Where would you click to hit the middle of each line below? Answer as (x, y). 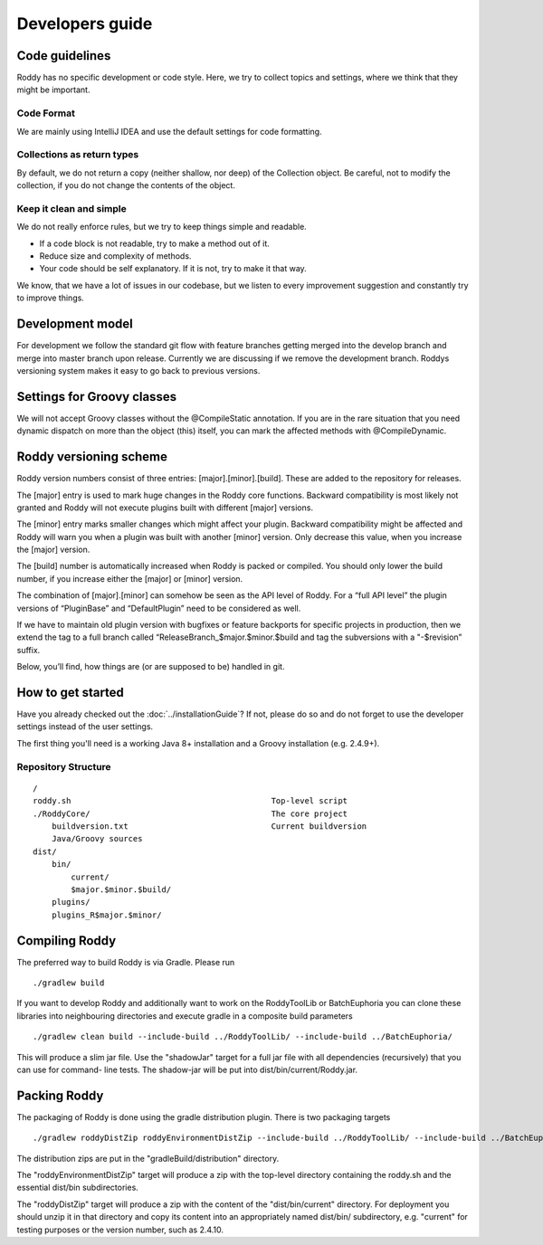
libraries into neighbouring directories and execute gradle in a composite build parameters (185, 1016)
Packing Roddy (60, 1095)
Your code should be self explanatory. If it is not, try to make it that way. (173, 269)
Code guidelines (64, 56)
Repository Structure (64, 766)
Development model (75, 324)
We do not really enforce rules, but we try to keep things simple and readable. (162, 227)
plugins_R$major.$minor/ (106, 915)
